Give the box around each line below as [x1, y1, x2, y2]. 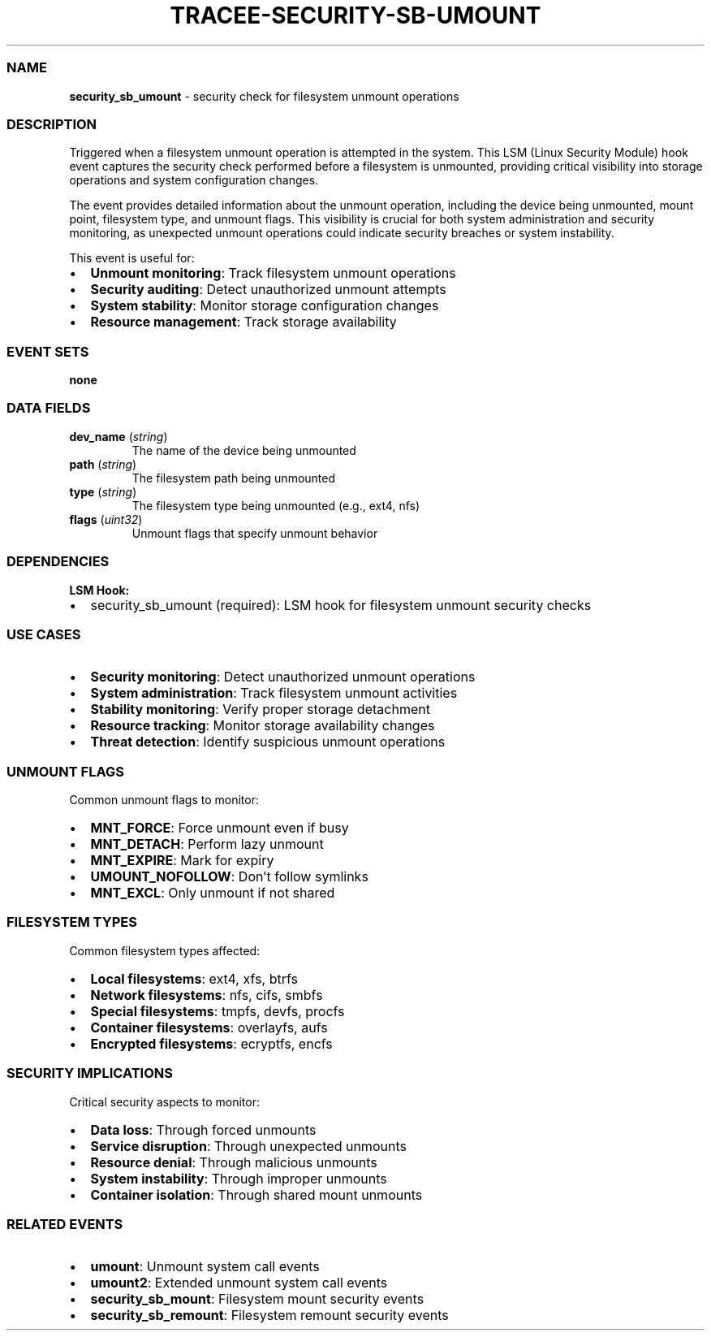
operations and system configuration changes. [69, 173, 319, 188]
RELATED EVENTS [6, 1215, 123, 1232]
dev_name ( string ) [69, 429, 168, 444]
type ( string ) [69, 484, 137, 499]
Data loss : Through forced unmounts [90, 1121, 317, 1138]
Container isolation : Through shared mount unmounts [90, 1186, 423, 1203]
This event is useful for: [69, 251, 195, 266]
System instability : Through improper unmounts [90, 1170, 387, 1187]
